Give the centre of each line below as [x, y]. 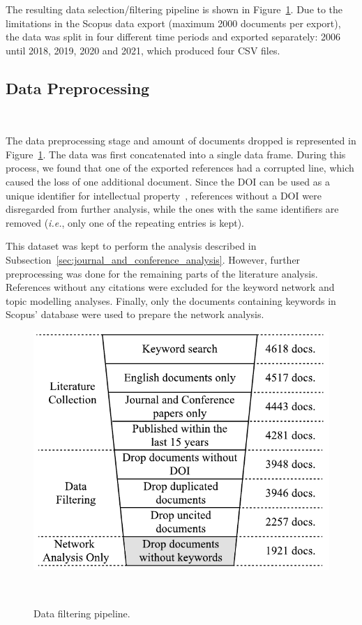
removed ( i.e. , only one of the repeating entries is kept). [125, 222]
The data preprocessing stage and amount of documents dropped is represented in [181, 141]
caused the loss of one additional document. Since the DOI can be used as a [168, 181]
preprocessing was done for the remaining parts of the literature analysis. [162, 273]
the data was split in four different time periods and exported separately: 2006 [173, 37]
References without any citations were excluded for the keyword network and [170, 287]
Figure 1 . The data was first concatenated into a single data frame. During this [176, 154]
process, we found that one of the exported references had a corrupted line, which [180, 168]
